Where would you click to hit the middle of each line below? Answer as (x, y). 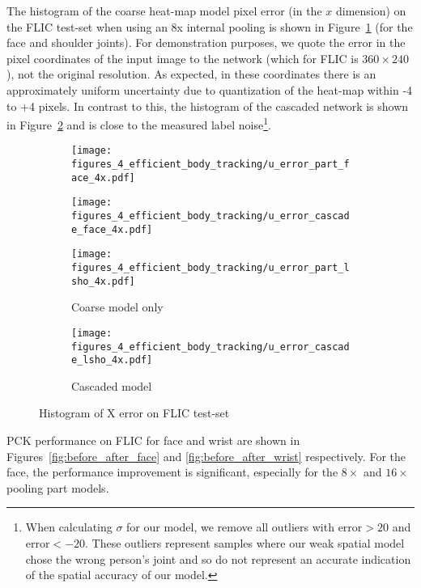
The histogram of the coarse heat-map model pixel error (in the (164, 11)
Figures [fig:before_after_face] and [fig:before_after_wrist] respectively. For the (206, 456)
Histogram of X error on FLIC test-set (134, 413)
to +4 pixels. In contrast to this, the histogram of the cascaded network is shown (208, 106)
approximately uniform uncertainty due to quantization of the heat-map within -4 (210, 89)
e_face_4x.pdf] (112, 229)
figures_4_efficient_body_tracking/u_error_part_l (210, 268)
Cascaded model (112, 385)
